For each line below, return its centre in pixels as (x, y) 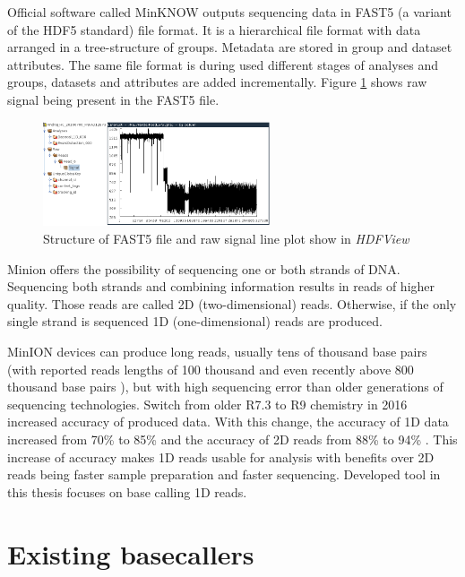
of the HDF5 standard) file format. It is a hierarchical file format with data (214, 29)
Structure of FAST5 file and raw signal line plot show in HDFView (226, 238)
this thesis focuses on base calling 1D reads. (127, 491)
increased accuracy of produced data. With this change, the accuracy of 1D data (228, 422)
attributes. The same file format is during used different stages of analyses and (223, 64)
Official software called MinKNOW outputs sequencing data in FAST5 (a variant (229, 12)
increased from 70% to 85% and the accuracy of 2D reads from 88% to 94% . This (232, 439)
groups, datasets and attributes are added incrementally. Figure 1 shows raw (217, 82)
